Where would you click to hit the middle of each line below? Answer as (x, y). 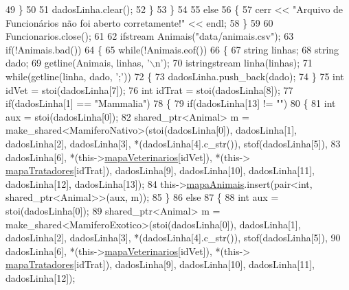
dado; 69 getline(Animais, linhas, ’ (78, 63)
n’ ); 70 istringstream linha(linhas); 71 (234, 63)
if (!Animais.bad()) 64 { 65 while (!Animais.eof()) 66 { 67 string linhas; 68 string (172, 49)
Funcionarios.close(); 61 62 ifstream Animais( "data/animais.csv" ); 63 (150, 36)
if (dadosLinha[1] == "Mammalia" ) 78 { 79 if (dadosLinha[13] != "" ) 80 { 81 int (171, 103)
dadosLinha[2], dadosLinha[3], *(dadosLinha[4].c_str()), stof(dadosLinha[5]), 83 (173, 143)
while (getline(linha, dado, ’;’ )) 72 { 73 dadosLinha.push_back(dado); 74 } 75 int (175, 76)
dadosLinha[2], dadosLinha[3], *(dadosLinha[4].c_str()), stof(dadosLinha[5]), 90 (173, 238)
